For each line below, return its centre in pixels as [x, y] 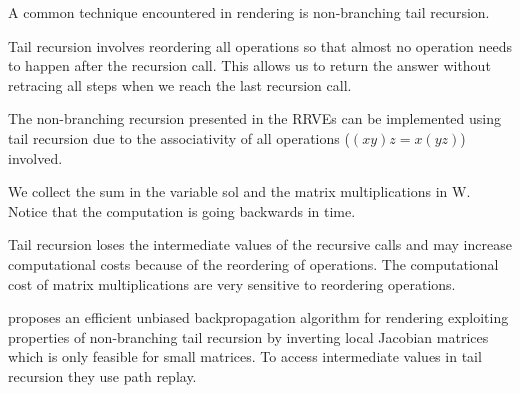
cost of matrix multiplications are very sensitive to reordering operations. [232, 283]
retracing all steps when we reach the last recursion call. [180, 84]
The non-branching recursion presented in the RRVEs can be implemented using [254, 118]
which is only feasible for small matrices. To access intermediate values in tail [245, 356]
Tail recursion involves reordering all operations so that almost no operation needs [260, 45]
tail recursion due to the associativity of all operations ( [179, 137]
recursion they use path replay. [102, 375]
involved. [35, 157]
